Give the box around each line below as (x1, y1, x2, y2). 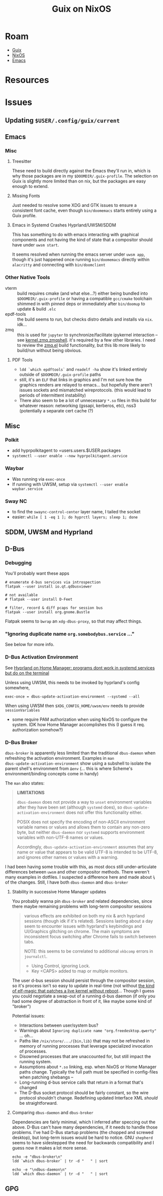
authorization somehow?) (12, 727, 63, 732)
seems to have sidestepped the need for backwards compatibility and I (12, 1139, 154, 1145)
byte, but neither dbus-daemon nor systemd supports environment (16, 829, 145, 835)
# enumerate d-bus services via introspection (5, 580, 101, 585)
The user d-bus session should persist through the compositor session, (12, 977, 155, 983)
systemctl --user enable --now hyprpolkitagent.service (12, 454, 128, 459)
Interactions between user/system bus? (19, 1022, 98, 1028)
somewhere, (5, 685, 30, 690)
